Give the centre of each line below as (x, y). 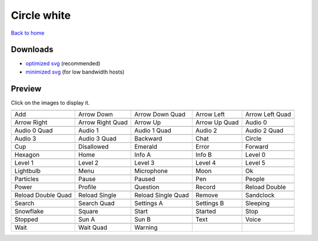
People (255, 179)
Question (147, 187)
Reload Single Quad (162, 195)
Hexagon (27, 155)
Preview (26, 88)
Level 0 (256, 155)
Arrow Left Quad (268, 115)
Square (88, 212)
